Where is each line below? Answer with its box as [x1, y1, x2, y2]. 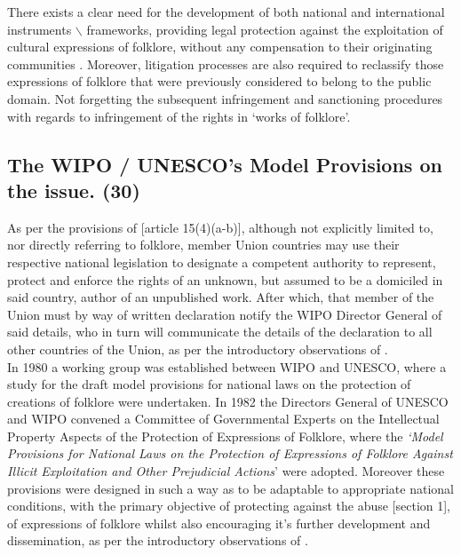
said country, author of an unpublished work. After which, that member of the [7, 288, 434, 306]
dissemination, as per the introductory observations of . [7, 531, 308, 550]
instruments [7, 20, 72, 38]
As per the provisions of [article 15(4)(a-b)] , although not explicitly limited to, [7, 218, 433, 236]
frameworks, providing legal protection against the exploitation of [86, 20, 443, 38]
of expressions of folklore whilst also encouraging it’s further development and [7, 513, 431, 532]
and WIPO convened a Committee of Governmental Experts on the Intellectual [7, 409, 440, 428]
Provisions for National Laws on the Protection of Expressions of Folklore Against [7, 444, 453, 463]
